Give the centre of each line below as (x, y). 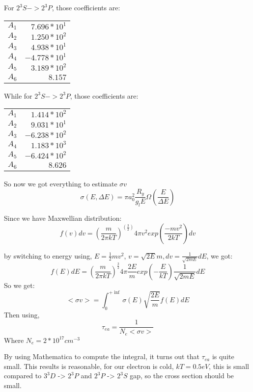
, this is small (229, 366)
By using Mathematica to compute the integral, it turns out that (102, 356)
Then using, (22, 314)
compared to (23, 376)
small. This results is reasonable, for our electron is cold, (89, 366)
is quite (223, 356)
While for (18, 95)
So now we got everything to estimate (61, 184)
